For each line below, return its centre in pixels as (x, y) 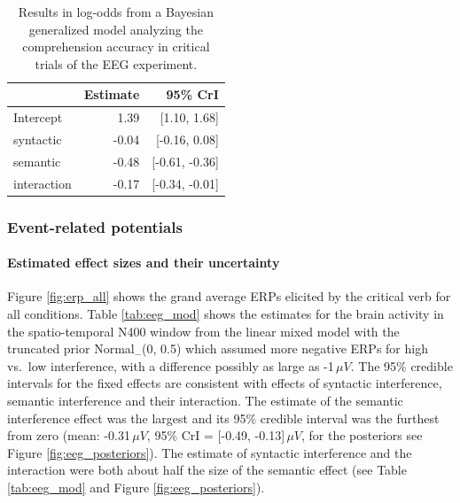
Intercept (38, 117)
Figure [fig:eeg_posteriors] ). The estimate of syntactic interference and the (210, 452)
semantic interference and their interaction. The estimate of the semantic (205, 401)
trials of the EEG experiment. (116, 63)
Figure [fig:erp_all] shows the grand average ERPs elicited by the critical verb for (229, 296)
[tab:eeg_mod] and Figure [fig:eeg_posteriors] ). (136, 488)
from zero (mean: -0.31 (69, 435)
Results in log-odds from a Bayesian (116, 12)
